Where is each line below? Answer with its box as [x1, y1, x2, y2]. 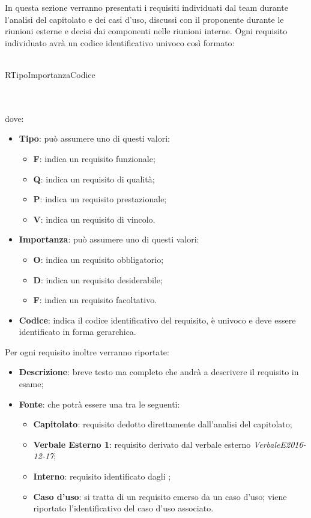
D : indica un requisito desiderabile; [33, 273, 163, 286]
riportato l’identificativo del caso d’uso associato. [33, 502, 214, 514]
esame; [19, 378, 44, 390]
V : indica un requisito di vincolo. [33, 212, 155, 225]
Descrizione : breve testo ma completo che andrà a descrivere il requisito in [19, 366, 299, 378]
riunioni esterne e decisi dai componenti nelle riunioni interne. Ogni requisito [5, 25, 288, 37]
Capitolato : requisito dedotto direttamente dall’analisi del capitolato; [33, 418, 292, 430]
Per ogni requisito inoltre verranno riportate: [5, 345, 169, 358]
